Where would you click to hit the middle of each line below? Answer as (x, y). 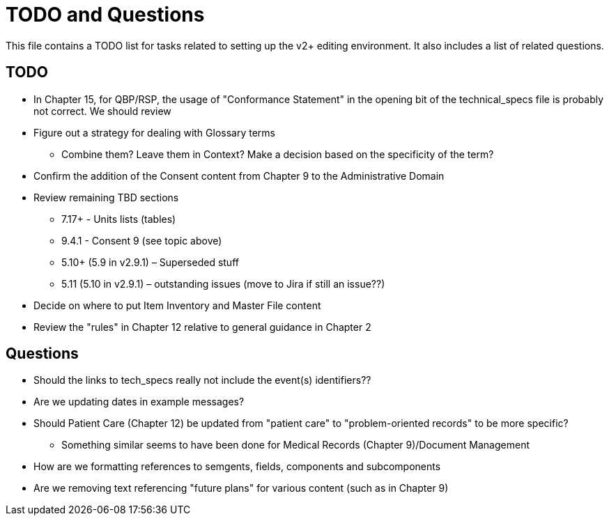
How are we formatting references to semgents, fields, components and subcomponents (237, 467)
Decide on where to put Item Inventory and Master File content (177, 305)
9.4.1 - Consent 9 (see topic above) (142, 240)
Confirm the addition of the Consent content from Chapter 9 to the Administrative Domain (239, 176)
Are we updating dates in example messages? (139, 402)
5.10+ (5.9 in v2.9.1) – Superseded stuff (150, 262)
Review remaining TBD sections (106, 197)
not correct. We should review (102, 111)
